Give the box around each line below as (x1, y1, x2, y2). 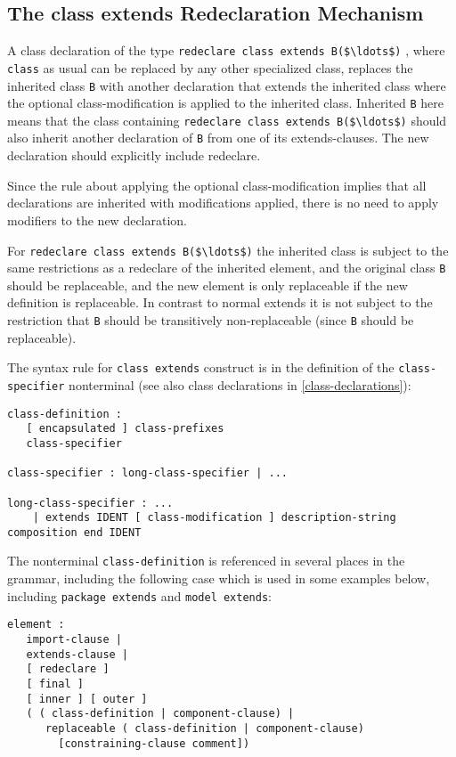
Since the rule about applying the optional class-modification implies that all (7, 175, 427, 194)
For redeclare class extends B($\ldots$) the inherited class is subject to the (7, 240, 449, 259)
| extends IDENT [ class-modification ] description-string (32, 511, 396, 525)
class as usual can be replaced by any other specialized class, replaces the (7, 58, 413, 77)
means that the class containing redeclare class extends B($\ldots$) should (7, 110, 447, 129)
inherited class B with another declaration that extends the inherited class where (7, 76, 446, 94)
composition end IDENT (7, 525, 142, 539)
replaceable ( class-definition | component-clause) (45, 721, 364, 735)
